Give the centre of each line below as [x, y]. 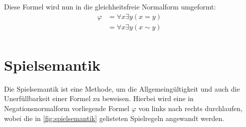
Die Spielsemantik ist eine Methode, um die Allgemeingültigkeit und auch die [122, 88]
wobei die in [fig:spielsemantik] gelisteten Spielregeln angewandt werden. [114, 118]
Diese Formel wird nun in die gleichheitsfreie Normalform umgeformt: [110, 6]
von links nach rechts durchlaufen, [190, 108]
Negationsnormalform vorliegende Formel [67, 108]
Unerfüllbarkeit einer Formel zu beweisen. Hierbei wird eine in [99, 98]
